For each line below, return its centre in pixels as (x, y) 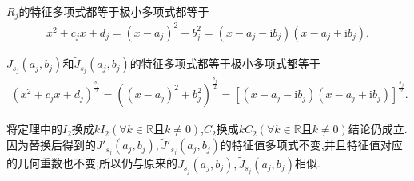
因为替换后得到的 (51, 145)
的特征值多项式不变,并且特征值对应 (311, 145)
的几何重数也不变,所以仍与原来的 (92, 163)
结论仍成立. (378, 129)
